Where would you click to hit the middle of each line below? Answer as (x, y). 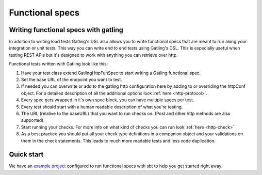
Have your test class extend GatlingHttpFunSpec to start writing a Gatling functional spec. (111, 73)
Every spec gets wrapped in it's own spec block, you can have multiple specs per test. (107, 100)
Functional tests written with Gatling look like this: (58, 64)
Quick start (26, 154)
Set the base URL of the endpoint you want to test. (72, 80)
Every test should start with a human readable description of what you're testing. (102, 107)
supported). (33, 120)
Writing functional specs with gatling (66, 30)
